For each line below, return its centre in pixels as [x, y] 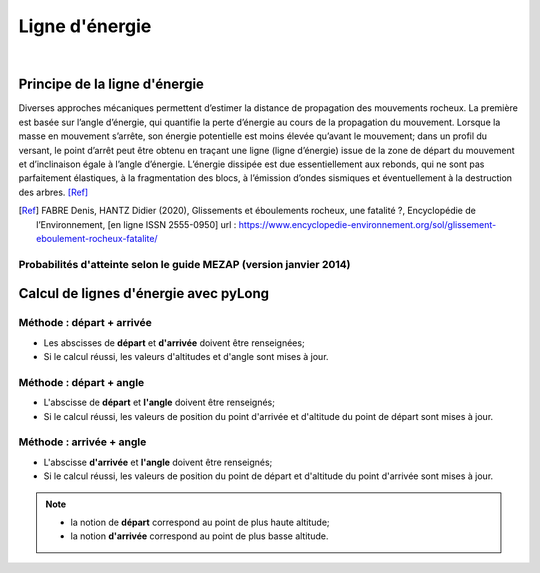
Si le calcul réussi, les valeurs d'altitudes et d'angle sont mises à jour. [186, 357]
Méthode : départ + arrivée [85, 323]
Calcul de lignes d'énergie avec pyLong [144, 293]
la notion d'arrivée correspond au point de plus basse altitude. [199, 536]
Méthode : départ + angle [81, 382]
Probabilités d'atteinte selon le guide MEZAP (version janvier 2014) [184, 264]
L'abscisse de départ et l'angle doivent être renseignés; [159, 402]
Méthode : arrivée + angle [82, 442]
